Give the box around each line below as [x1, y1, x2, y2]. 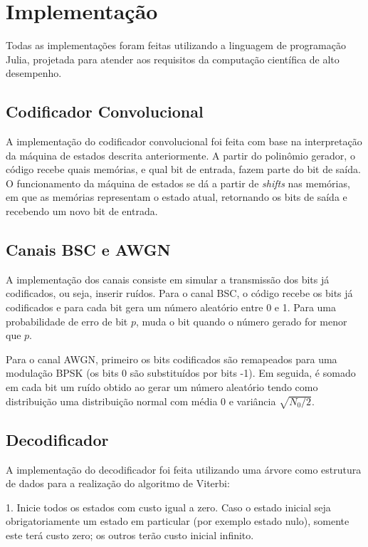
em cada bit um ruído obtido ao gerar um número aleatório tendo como [6, 380, 318, 395]
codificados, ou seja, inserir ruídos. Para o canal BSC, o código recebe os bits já [6, 286, 353, 301]
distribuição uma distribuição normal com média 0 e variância [6, 393, 276, 408]
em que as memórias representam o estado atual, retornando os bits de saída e [6, 189, 347, 204]
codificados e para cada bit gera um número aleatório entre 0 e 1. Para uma [6, 300, 337, 315]
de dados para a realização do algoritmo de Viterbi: [6, 476, 230, 491]
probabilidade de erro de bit [6, 313, 128, 328]
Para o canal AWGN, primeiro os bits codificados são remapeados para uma [6, 351, 337, 366]
